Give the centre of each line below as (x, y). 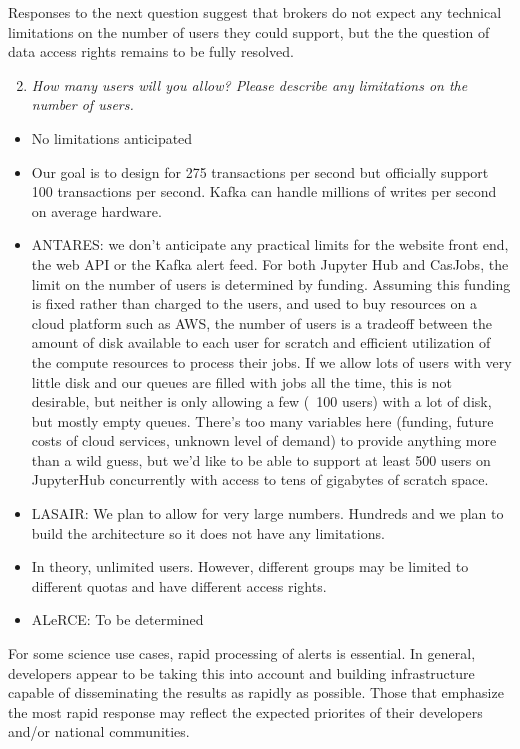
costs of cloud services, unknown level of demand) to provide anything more (264, 440)
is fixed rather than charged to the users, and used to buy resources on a (254, 303)
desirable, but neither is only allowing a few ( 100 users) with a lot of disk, (261, 401)
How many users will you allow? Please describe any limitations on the (249, 84)
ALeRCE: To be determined (117, 619)
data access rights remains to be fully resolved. (151, 51)
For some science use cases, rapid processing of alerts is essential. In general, (242, 653)
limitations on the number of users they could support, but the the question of (249, 31)
